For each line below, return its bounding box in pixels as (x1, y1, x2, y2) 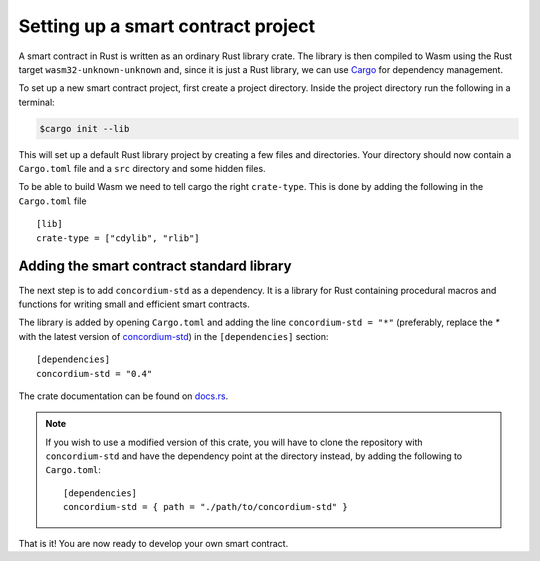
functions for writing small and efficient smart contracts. (18, 298, 250, 310)
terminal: (18, 96, 55, 108)
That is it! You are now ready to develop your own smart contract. (18, 537, 289, 549)
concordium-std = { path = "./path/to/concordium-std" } (63, 501, 349, 513)
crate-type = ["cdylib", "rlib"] (36, 232, 200, 244)
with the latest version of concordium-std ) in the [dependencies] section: (18, 330, 329, 342)
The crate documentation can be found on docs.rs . (18, 390, 229, 402)
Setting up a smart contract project (18, 15, 315, 37)
